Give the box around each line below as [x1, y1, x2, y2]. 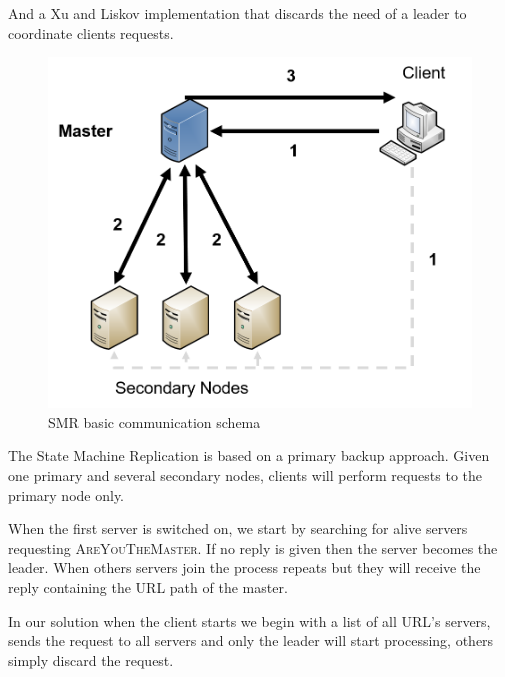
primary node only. [8, 484, 125, 505]
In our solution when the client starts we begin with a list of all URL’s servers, [8, 610, 491, 631]
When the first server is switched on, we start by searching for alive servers [8, 518, 468, 539]
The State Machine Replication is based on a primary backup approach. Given [8, 445, 490, 466]
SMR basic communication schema [48, 411, 261, 432]
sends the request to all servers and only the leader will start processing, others [8, 630, 494, 651]
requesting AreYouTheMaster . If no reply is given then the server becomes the [8, 537, 498, 558]
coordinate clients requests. [8, 22, 174, 43]
